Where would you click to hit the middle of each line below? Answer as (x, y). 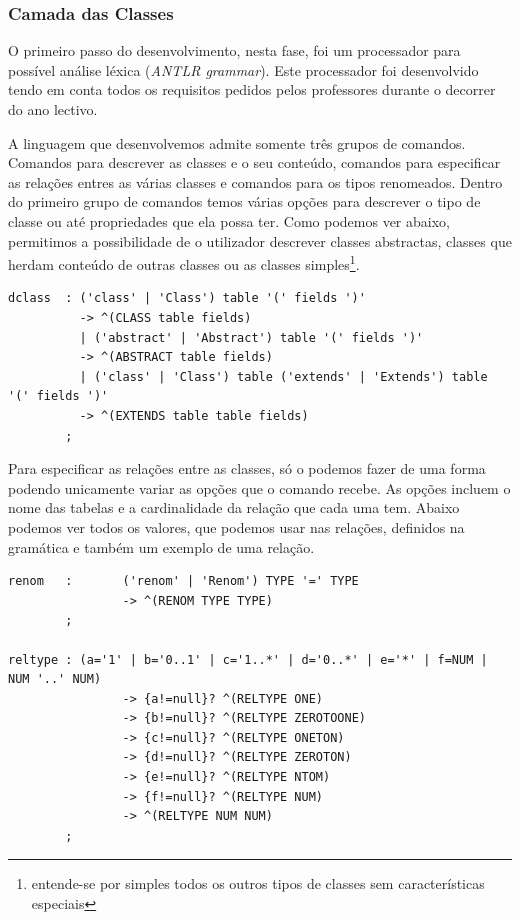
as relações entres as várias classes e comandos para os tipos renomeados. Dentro (255, 181)
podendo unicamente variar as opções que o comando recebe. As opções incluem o (259, 487)
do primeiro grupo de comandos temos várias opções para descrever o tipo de (244, 201)
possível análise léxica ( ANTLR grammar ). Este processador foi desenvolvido (243, 69)
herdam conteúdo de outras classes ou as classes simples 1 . (184, 262)
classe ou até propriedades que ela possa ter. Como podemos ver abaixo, (229, 220)
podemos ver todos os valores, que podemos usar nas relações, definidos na (236, 526)
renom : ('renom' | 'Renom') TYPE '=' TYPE (183, 581)
